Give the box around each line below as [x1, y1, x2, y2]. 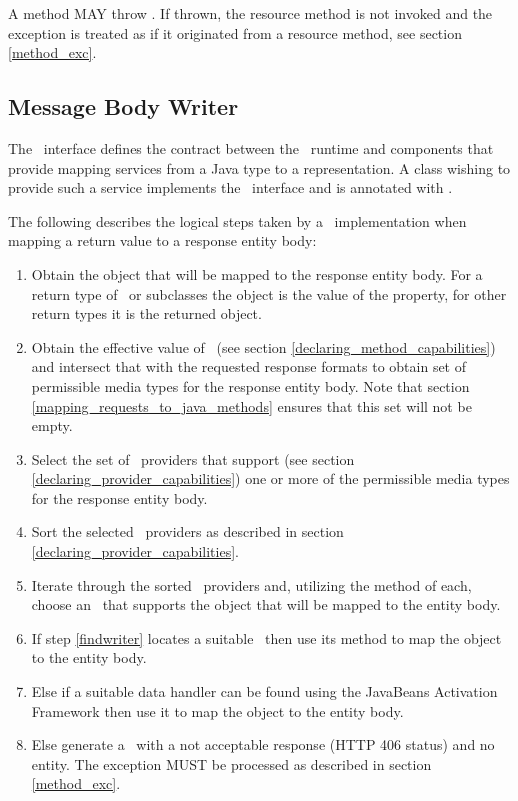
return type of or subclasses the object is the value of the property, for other [31, 283, 507, 304]
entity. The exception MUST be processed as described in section [31, 753, 432, 774]
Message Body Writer [8, 91, 239, 122]
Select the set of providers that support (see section [31, 448, 355, 469]
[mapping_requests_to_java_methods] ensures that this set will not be [31, 395, 472, 416]
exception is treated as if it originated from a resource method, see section [8, 22, 462, 43]
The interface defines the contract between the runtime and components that [8, 137, 494, 158]
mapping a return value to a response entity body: [8, 230, 317, 251]
